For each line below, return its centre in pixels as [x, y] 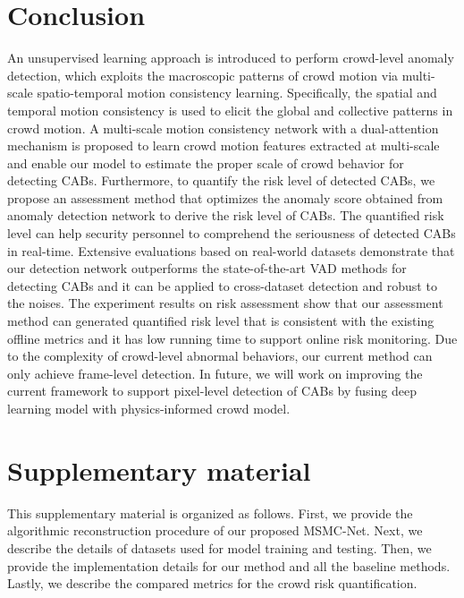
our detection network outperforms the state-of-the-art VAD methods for [207, 268]
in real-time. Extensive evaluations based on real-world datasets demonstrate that [231, 250]
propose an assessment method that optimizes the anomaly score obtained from [225, 197]
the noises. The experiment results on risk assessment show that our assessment [225, 303]
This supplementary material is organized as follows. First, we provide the [210, 513]
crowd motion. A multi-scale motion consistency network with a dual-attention [223, 128]
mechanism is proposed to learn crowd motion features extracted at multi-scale [224, 145]
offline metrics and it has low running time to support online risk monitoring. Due [232, 338]
